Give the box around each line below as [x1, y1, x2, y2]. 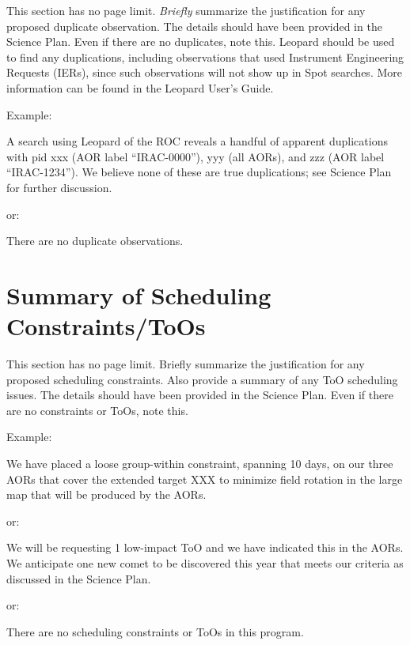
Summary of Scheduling [6, 278, 271, 311]
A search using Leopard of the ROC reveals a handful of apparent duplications [6, 133, 388, 149]
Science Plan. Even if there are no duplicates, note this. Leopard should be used [6, 33, 395, 50]
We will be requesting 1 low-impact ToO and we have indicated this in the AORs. [6, 539, 404, 556]
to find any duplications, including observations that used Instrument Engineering [6, 48, 404, 65]
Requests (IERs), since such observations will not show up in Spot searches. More [6, 64, 402, 81]
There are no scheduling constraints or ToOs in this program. [6, 623, 304, 639]
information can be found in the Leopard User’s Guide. [6, 79, 274, 96]
